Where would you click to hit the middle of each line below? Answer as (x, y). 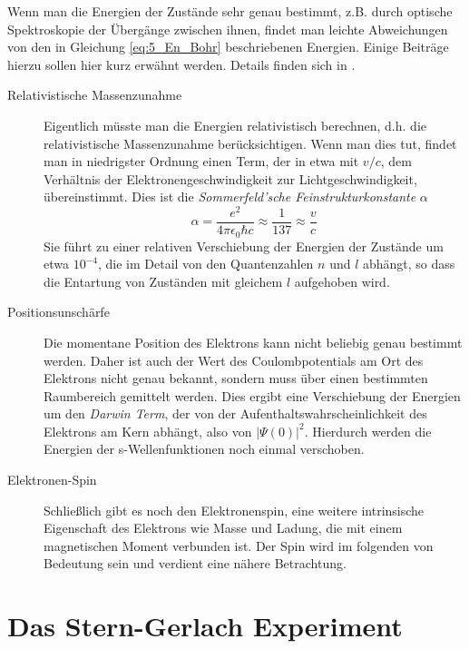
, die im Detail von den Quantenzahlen (205, 264)
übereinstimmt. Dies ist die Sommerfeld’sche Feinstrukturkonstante (230, 197)
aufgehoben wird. (342, 281)
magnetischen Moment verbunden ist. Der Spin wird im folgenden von (239, 545)
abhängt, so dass (409, 264)
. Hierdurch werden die (368, 431)
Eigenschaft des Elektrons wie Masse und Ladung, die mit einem (223, 528)
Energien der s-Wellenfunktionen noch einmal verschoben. (204, 449)
